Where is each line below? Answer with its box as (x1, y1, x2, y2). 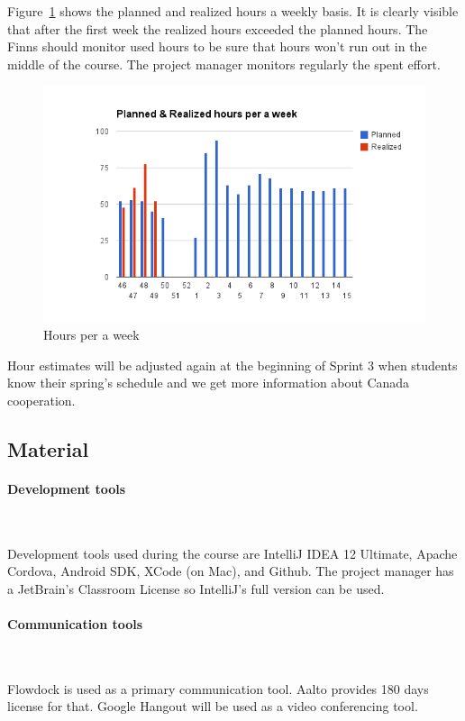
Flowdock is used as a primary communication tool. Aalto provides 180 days (7, 679, 429, 698)
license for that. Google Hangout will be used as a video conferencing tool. (7, 697, 418, 716)
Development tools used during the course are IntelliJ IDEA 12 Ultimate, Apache (7, 543, 458, 562)
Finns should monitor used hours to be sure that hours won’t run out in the (7, 37, 427, 56)
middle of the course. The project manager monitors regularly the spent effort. (7, 54, 441, 73)
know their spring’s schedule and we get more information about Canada (7, 373, 410, 392)
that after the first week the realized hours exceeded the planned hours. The (7, 19, 428, 38)
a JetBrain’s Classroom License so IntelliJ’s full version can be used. (7, 579, 385, 598)
